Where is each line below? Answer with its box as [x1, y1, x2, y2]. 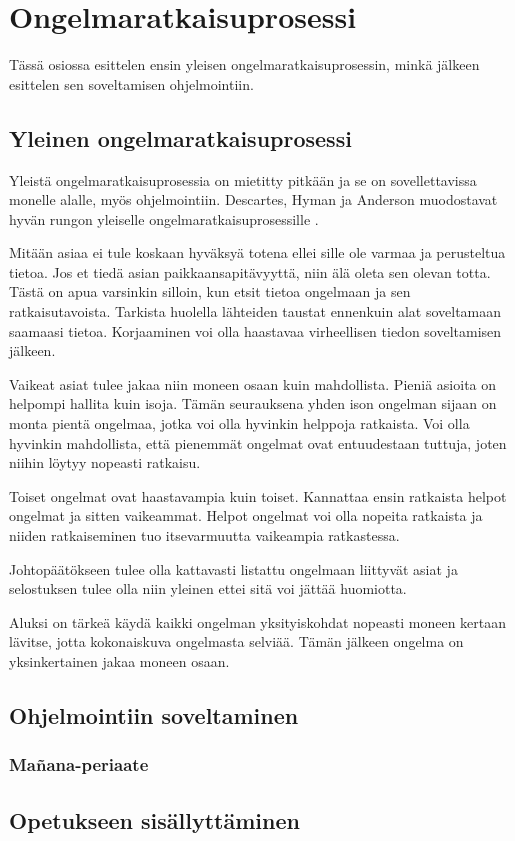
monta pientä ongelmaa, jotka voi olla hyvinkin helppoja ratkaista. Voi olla [9, 413, 470, 434]
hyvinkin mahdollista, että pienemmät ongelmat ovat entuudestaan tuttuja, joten [9, 432, 507, 453]
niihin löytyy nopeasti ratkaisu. [9, 452, 201, 473]
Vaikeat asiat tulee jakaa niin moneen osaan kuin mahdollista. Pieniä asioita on [9, 373, 497, 394]
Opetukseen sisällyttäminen [9, 804, 300, 835]
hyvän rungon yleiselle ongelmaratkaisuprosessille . [9, 208, 319, 229]
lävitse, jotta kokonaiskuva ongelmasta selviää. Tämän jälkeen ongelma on [9, 631, 464, 652]
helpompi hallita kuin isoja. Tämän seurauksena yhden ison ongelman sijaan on [9, 393, 497, 414]
